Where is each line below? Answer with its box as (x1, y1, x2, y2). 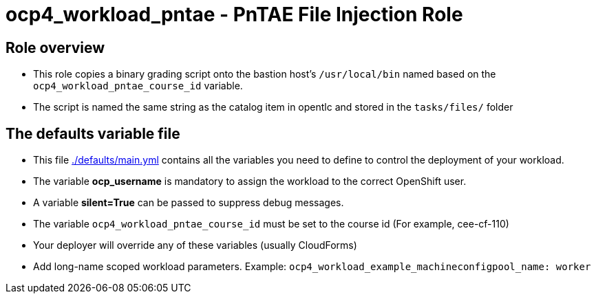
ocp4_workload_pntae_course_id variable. (33, 80, 243, 92)
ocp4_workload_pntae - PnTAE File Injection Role (6, 3, 463, 26)
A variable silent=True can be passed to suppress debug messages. (33, 197, 344, 209)
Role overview (6, 38, 105, 56)
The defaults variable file (6, 124, 180, 142)
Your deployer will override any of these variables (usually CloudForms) (33, 239, 357, 252)
